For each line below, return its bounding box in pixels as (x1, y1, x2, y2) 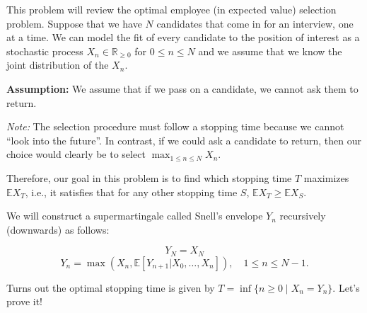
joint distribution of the (6, 57, 109, 72)
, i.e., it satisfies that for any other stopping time (25, 184, 238, 199)
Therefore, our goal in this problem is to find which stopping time (6, 170, 292, 185)
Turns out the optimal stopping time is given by (6, 280, 215, 295)
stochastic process (6, 43, 83, 58)
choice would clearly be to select (6, 147, 146, 161)
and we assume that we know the (198, 43, 342, 58)
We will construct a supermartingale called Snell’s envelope (6, 208, 263, 223)
